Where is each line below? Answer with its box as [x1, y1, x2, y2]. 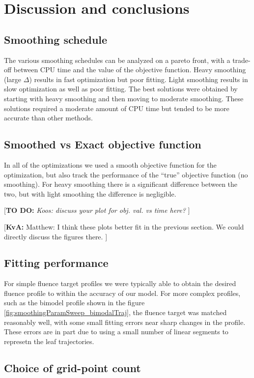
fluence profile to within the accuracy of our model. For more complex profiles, [4, 288, 241, 298]
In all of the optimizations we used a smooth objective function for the [4, 159, 217, 170]
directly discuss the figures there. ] [4, 231, 108, 241]
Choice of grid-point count [4, 360, 141, 375]
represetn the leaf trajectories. [4, 336, 94, 346]
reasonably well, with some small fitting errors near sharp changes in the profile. [4, 317, 246, 327]
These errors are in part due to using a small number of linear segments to [4, 326, 228, 337]
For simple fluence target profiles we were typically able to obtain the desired [4, 278, 236, 289]
